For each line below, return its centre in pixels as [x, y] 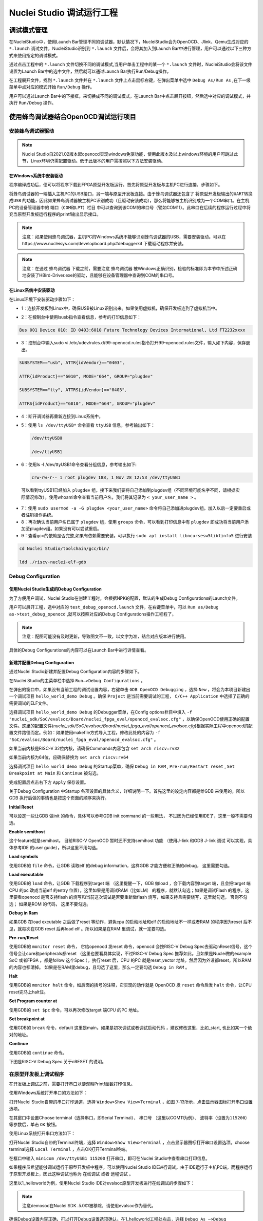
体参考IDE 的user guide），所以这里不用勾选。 [55, 847]
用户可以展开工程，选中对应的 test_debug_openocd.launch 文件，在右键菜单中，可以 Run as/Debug [114, 607]
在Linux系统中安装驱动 [32, 290]
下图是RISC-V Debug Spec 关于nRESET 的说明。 [58, 1061]
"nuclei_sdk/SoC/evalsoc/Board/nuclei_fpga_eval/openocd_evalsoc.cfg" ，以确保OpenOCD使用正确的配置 [129, 719]
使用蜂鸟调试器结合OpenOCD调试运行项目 [73, 117]
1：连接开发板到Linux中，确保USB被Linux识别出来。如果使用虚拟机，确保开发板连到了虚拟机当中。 [121, 308]
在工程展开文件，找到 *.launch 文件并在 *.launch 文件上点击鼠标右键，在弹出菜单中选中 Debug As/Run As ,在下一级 [130, 80]
